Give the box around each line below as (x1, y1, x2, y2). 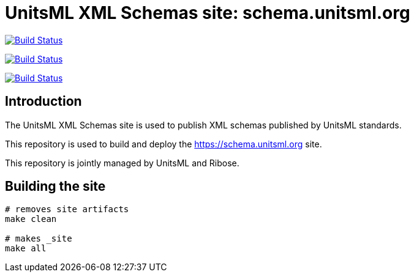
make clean (5, 214, 57, 224)
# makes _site (5, 234, 72, 244)
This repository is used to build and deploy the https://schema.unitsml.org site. (5, 138, 322, 149)
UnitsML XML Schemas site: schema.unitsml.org (5, 2, 410, 23)
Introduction (5, 94, 82, 109)
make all (5, 243, 47, 254)
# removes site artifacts (5, 204, 129, 215)
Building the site (5, 179, 106, 194)
